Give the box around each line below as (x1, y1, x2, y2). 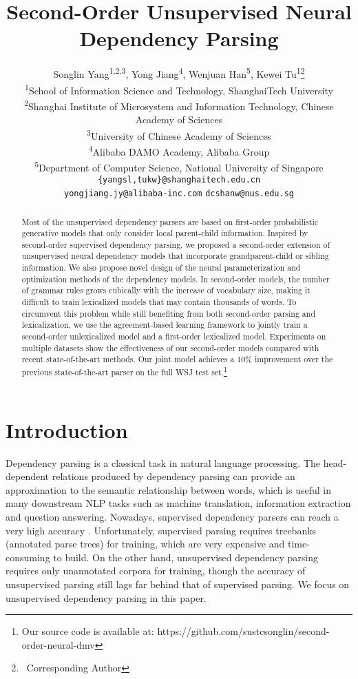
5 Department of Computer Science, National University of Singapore (34, 158, 324, 174)
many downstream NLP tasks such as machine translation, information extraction (6, 496, 351, 510)
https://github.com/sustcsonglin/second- (157, 624, 330, 638)
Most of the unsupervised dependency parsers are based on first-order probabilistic (21, 216, 319, 227)
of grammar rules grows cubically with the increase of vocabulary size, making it (21, 284, 310, 296)
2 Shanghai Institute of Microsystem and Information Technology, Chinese (24, 96, 334, 113)
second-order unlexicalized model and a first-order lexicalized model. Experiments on (21, 331, 326, 342)
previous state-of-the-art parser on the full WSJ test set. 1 (21, 364, 228, 378)
